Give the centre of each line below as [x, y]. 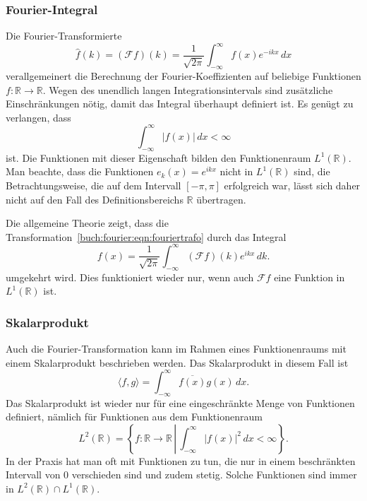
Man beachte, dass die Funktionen [80, 171]
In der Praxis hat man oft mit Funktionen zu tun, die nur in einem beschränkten [181, 460]
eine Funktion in [309, 277]
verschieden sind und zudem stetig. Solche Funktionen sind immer [214, 475]
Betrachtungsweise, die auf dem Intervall [94, 185]
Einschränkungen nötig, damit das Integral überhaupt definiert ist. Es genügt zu [180, 104]
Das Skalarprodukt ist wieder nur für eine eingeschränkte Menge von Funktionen [180, 402]
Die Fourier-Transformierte [64, 36]
